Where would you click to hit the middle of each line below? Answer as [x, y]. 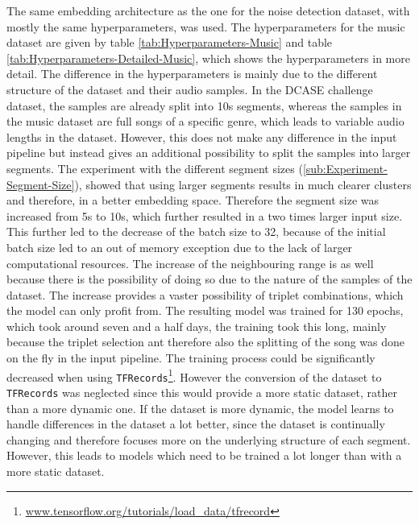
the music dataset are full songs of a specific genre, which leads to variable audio [205, 121]
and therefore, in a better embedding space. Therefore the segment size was [193, 200]
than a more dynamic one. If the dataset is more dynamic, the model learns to [200, 408]
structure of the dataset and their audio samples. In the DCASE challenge [190, 89]
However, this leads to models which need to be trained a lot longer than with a [204, 455]
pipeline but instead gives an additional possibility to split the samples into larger [209, 153]
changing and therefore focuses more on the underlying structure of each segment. [209, 439]
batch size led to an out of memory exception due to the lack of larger [180, 247]
